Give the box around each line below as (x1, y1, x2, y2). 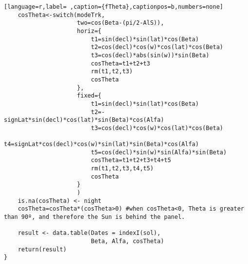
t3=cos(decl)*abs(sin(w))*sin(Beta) (90, 51, 210, 59)
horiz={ (77, 27, 102, 34)
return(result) (18, 246, 67, 253)
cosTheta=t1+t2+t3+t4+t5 (90, 157, 171, 164)
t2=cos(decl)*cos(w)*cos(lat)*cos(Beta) (90, 44, 224, 51)
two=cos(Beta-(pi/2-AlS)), (77, 19, 164, 27)
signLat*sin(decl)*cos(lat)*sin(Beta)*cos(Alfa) (4, 116, 164, 124)
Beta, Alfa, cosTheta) (90, 238, 164, 245)
